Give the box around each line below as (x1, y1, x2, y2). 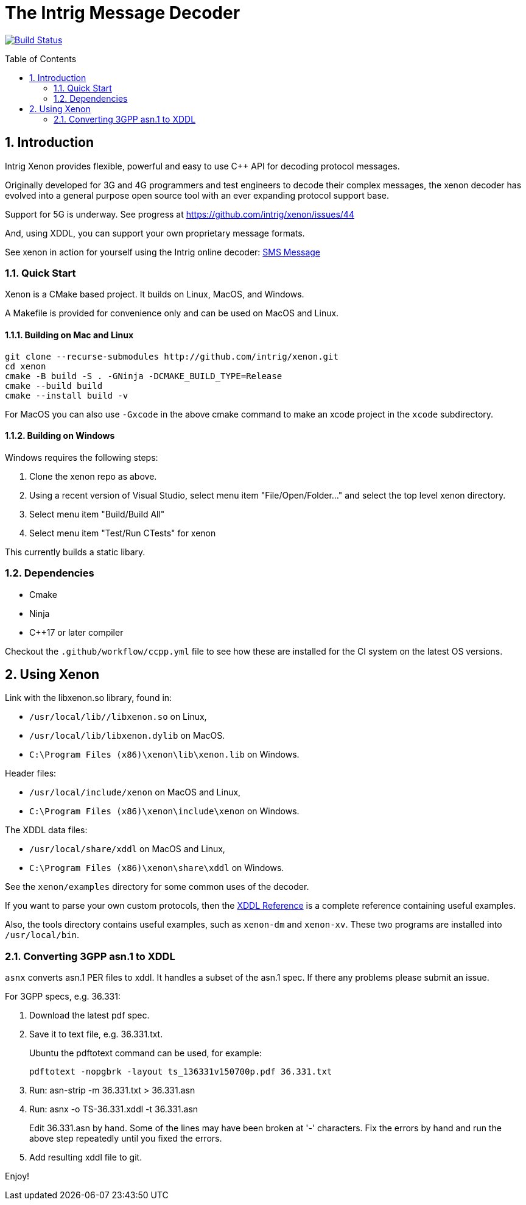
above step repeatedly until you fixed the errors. (29, 1133, 222, 1144)
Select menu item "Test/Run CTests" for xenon (29, 527, 216, 538)
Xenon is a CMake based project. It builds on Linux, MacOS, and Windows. (5, 289, 304, 300)
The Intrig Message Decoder (5, 2, 240, 23)
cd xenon (5, 361, 46, 371)
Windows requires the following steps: (5, 452, 158, 463)
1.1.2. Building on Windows (5, 430, 115, 441)
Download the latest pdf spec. (29, 1010, 150, 1021)
